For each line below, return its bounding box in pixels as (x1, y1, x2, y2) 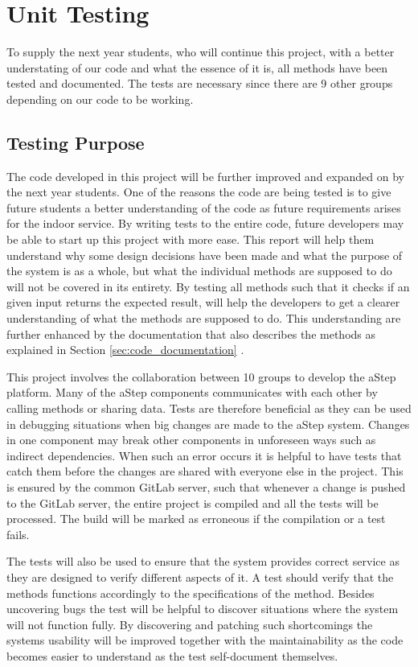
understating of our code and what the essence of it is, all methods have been (6, 59, 388, 76)
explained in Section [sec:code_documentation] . (6, 341, 244, 358)
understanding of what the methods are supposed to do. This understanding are (6, 310, 401, 327)
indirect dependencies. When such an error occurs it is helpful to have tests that (6, 447, 402, 463)
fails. (6, 525, 30, 542)
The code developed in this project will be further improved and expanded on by (6, 167, 404, 184)
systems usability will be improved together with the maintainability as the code (6, 632, 404, 648)
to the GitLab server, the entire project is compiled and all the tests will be (6, 494, 379, 511)
